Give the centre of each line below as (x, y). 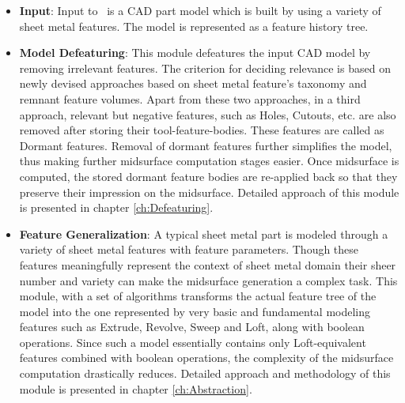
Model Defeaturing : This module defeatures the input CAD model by (195, 53)
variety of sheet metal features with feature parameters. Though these (189, 249)
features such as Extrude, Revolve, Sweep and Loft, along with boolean (192, 327)
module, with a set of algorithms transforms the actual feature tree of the (198, 296)
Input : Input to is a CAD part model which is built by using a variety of (200, 10)
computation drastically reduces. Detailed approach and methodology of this (205, 373)
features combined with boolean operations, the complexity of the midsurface (206, 358)
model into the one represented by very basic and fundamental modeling (195, 311)
